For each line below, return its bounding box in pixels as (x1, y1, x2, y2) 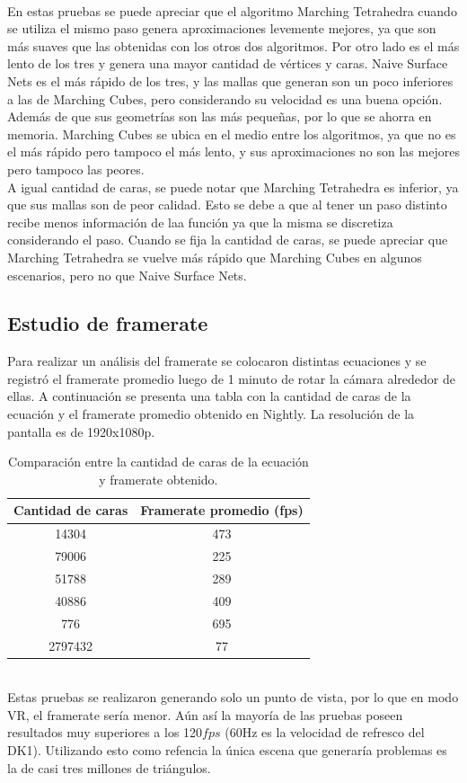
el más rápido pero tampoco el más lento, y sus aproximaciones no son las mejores (7, 142, 460, 161)
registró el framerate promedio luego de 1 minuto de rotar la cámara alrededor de (7, 369, 455, 387)
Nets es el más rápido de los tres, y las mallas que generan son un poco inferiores (7, 71, 454, 90)
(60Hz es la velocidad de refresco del (225, 723, 425, 742)
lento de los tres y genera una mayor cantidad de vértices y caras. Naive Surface (7, 54, 448, 73)
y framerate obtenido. (99, 469, 218, 488)
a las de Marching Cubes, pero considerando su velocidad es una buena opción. (7, 89, 443, 108)
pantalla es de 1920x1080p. (7, 422, 155, 440)
